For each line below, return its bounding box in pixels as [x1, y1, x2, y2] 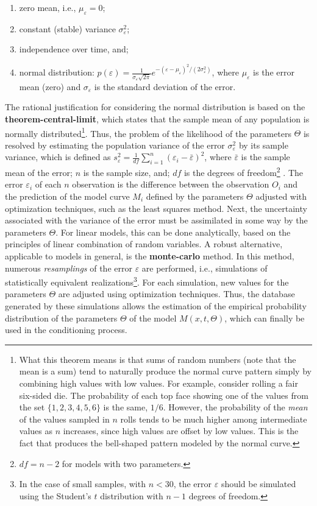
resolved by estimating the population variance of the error [5, 138, 225, 151]
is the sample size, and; [83, 166, 170, 178]
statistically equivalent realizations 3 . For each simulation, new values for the [5, 274, 289, 288]
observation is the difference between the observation [72, 178, 269, 191]
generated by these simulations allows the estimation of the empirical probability [5, 300, 307, 312]
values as [19, 424, 52, 437]
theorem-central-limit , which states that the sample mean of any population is [5, 112, 310, 125]
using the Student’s [19, 489, 91, 502]
